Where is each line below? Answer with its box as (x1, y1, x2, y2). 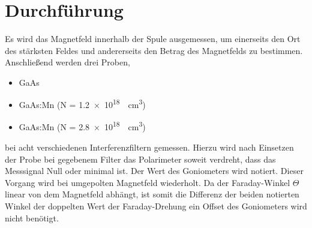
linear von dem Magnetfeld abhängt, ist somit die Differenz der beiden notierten (5, 188, 299, 200)
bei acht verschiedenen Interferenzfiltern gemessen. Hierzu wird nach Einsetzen (5, 141, 294, 153)
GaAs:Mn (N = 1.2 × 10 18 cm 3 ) (19, 97, 146, 111)
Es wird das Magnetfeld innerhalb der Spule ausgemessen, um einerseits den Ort (5, 32, 301, 45)
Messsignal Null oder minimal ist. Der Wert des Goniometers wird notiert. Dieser (5, 164, 304, 177)
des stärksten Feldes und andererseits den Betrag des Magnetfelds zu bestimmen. (5, 44, 303, 56)
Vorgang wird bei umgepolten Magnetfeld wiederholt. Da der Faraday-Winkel (5, 176, 290, 188)
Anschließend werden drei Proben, (5, 56, 130, 68)
